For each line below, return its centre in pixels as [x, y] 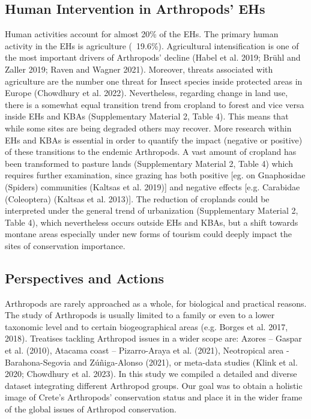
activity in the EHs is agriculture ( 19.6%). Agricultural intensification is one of [152, 45]
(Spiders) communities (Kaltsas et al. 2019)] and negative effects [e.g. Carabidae [152, 186]
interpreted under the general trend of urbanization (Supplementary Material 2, [152, 210]
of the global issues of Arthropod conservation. [91, 409]
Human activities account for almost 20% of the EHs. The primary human [142, 34]
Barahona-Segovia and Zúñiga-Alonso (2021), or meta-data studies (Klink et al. [151, 362]
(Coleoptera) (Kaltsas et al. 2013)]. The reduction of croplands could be [137, 198]
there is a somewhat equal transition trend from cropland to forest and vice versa [155, 104]
